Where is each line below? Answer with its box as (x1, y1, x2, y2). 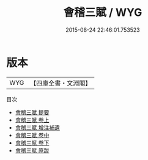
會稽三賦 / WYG (63, 5, 142, 20)
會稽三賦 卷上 (15, 116, 50, 123)
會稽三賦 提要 (15, 108, 50, 116)
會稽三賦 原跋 (15, 147, 50, 154)
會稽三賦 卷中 (15, 131, 50, 139)
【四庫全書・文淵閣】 (30, 79, 92, 87)
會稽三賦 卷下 (15, 139, 50, 147)
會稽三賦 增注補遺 (15, 123, 60, 131)
